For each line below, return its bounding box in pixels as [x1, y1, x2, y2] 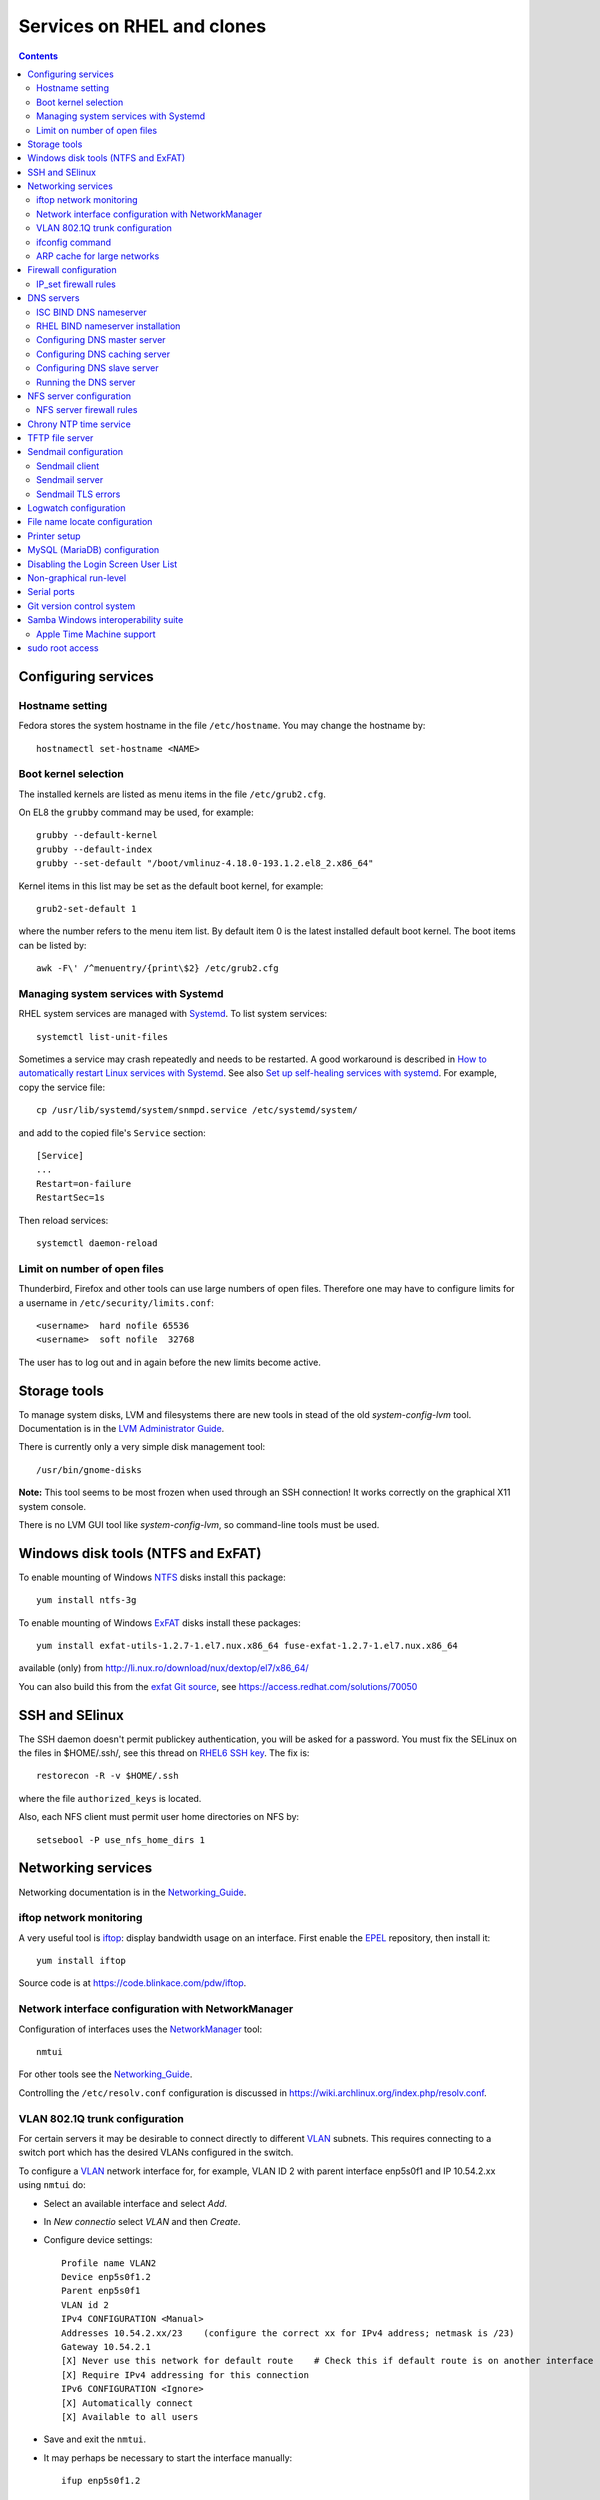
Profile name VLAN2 [61, 2257, 157, 2269]
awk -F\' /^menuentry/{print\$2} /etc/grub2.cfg [36, 963, 279, 974]
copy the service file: [18, 1081, 106, 1093]
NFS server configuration [27, 390, 132, 402]
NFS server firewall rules [36, 404, 138, 416]
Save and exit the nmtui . [43, 2433, 147, 2445]
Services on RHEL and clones [18, 15, 267, 37]
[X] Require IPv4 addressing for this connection [61, 2369, 310, 2380]
